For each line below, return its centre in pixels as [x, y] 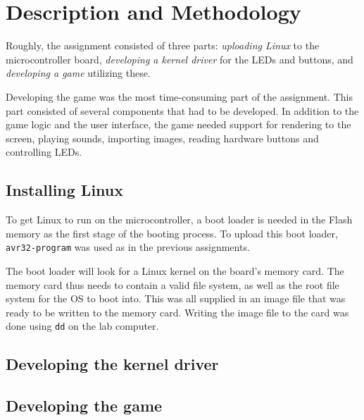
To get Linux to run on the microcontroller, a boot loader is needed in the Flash [179, 220]
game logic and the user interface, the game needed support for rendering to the [178, 124]
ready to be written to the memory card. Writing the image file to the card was [177, 312]
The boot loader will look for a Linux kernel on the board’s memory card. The [175, 270]
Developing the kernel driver [112, 364]
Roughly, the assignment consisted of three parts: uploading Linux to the [163, 45]
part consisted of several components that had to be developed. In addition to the [182, 110]
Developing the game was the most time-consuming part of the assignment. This [179, 96]
